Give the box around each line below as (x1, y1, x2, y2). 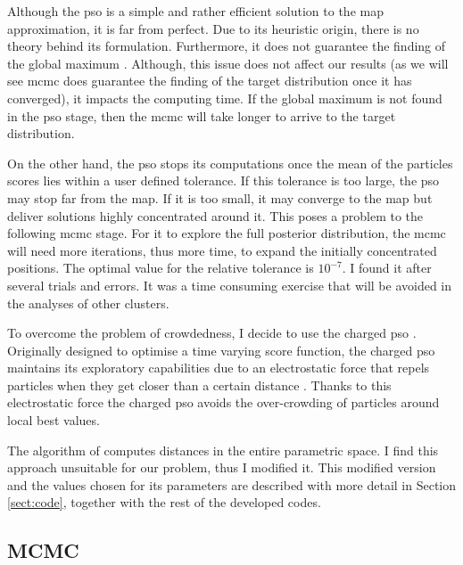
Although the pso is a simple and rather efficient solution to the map (7, 2, 384, 20)
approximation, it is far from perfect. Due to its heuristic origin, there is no (7, 19, 419, 37)
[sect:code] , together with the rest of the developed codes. (7, 493, 321, 512)
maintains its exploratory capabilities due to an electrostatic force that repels (7, 358, 430, 377)
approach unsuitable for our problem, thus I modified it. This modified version (7, 458, 436, 477)
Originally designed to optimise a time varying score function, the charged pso (7, 340, 435, 359)
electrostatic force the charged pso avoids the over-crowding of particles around (7, 393, 440, 412)
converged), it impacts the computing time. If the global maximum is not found (7, 88, 442, 107)
